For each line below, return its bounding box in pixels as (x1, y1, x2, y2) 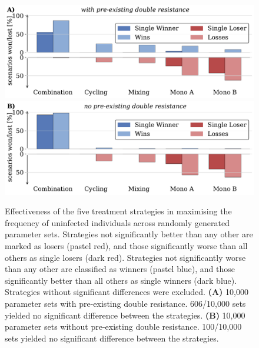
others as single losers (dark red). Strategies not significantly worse (5, 251, 246, 263)
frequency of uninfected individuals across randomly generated (5, 216, 230, 228)
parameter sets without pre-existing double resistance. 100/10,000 (5, 320, 242, 333)
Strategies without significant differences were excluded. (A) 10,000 (5, 286, 248, 298)
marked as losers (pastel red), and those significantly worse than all (5, 239, 248, 251)
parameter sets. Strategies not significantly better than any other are (5, 228, 253, 240)
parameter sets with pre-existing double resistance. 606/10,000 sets (5, 297, 246, 309)
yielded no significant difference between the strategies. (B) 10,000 (5, 309, 245, 321)
